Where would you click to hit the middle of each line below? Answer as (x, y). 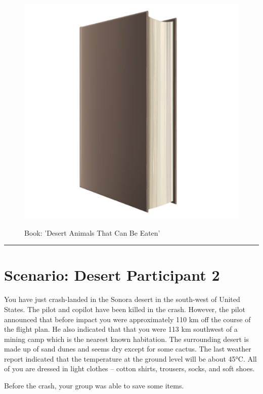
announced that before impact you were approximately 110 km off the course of (127, 319)
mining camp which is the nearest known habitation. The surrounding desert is (126, 339)
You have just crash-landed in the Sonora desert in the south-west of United (122, 299)
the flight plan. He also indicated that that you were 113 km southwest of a (121, 329)
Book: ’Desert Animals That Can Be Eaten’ (92, 232)
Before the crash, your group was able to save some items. (94, 386)
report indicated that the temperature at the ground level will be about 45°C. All (130, 358)
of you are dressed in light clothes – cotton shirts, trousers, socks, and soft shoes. (129, 368)
